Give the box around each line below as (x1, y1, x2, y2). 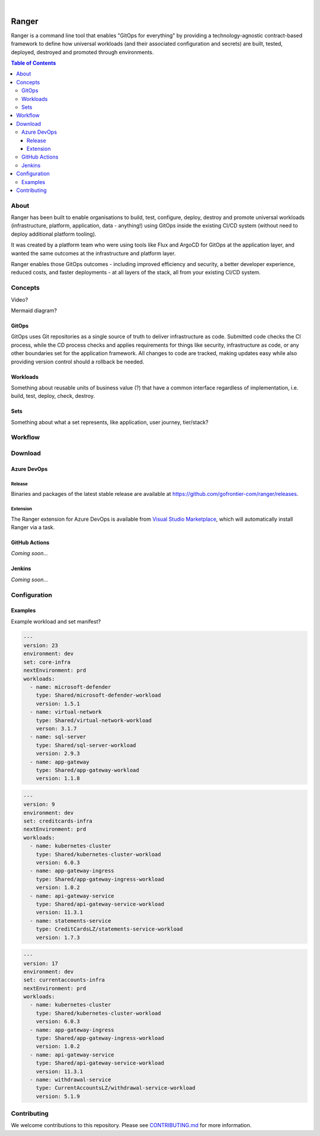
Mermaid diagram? (11, 306, 57, 314)
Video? (11, 296, 28, 303)
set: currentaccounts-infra (23, 977, 105, 983)
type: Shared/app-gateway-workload (36, 767, 139, 773)
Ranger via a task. (11, 523, 55, 531)
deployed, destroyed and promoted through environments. (11, 48, 154, 56)
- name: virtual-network (30, 708, 102, 716)
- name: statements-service (30, 917, 111, 924)
